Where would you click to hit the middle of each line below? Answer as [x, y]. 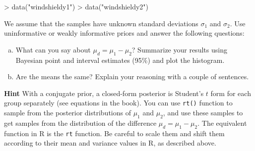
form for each [231, 93]
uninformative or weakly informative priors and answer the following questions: [124, 33]
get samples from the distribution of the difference [80, 123]
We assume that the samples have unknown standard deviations [101, 23]
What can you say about [53, 49]
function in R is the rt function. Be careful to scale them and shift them [114, 133]
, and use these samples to [203, 113]
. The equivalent [222, 123]
